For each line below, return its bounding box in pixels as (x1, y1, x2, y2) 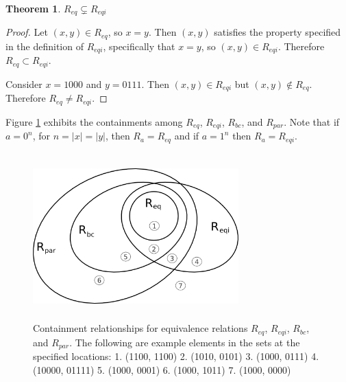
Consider (5, 76, 42, 91)
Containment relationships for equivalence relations (33, 321, 248, 335)
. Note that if (284, 114, 340, 128)
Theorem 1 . (5, 1, 61, 15)
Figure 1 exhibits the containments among (5, 114, 183, 128)
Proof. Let (5, 25, 48, 39)
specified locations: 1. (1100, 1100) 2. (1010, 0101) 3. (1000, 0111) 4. (33, 349, 319, 363)
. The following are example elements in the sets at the (69, 335, 300, 349)
